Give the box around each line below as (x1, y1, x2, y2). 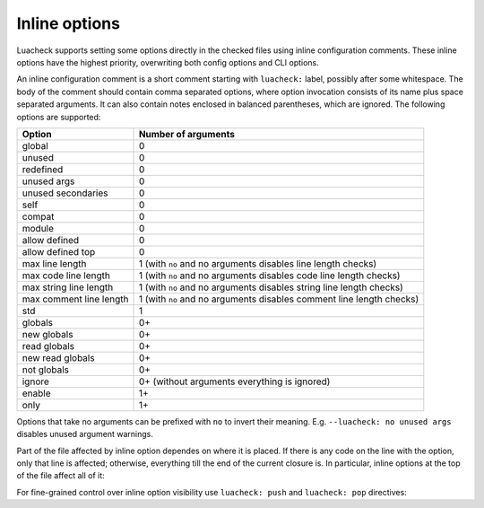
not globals (22, 363, 70, 376)
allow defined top (22, 245, 96, 258)
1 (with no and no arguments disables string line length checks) (138, 281, 403, 293)
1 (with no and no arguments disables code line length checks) (138, 269, 401, 282)
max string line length (22, 281, 114, 293)
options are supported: (16, 111, 101, 122)
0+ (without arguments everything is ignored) (138, 375, 331, 388)
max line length (22, 257, 87, 269)
